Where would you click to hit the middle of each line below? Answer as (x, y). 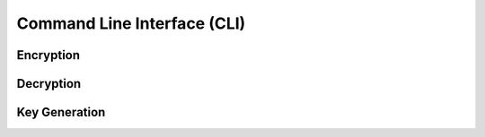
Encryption (48, 55)
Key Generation (61, 112)
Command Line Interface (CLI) (131, 23)
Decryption (49, 84)
